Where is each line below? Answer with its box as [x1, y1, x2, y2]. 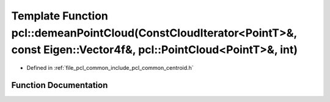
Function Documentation [11, 80, 108, 90]
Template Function [11, 9, 108, 22]
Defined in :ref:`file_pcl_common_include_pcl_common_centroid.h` [26, 64, 194, 72]
